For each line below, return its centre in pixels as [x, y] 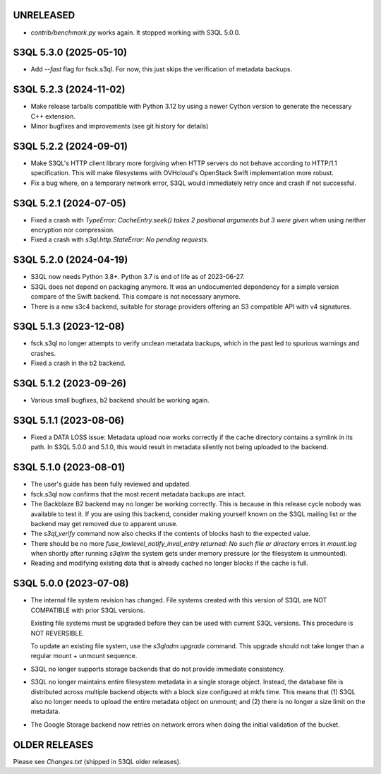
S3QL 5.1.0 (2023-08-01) [69, 467]
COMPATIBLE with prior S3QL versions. [88, 610]
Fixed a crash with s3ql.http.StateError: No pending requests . [120, 239]
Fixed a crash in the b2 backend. [78, 363]
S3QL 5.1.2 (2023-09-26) [70, 384]
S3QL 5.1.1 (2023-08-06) [69, 420]
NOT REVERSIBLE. [58, 633]
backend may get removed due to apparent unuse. [104, 523]
